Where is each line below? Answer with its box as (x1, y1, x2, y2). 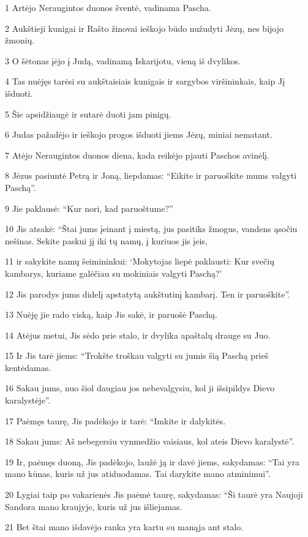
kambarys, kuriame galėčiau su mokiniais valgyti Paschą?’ (5, 266, 222, 279)
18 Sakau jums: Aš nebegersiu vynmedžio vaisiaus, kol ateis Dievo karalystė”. (5, 435, 295, 448)
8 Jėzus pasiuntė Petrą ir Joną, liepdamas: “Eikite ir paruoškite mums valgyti (5, 169, 297, 182)
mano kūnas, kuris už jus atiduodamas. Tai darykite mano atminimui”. (5, 467, 271, 480)
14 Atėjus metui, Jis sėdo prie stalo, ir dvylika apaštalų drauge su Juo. (5, 328, 271, 341)
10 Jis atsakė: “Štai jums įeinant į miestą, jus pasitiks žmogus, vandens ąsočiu (5, 222, 298, 235)
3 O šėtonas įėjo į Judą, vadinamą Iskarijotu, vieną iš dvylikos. (5, 54, 241, 67)
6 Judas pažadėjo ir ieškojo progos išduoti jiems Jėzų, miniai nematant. (5, 128, 272, 141)
